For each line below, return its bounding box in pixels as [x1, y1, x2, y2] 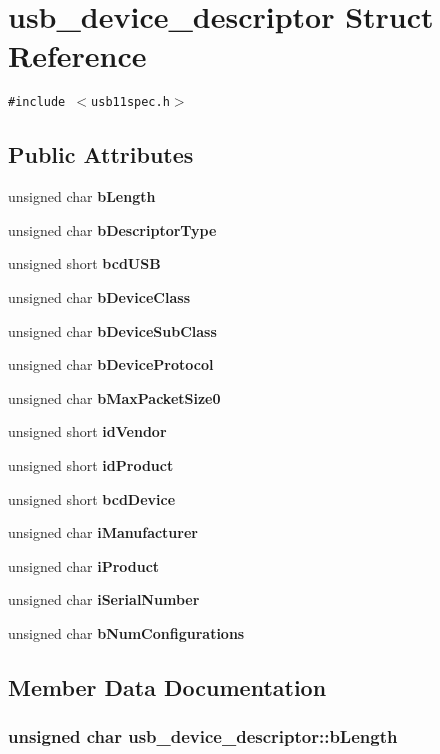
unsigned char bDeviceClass [8, 286, 190, 307]
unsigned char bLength [8, 186, 156, 207]
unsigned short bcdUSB [8, 253, 161, 274]
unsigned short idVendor [8, 421, 167, 442]
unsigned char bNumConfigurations [8, 622, 245, 643]
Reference [8, 35, 147, 76]
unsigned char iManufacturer [8, 522, 198, 543]
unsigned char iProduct [8, 555, 160, 576]
